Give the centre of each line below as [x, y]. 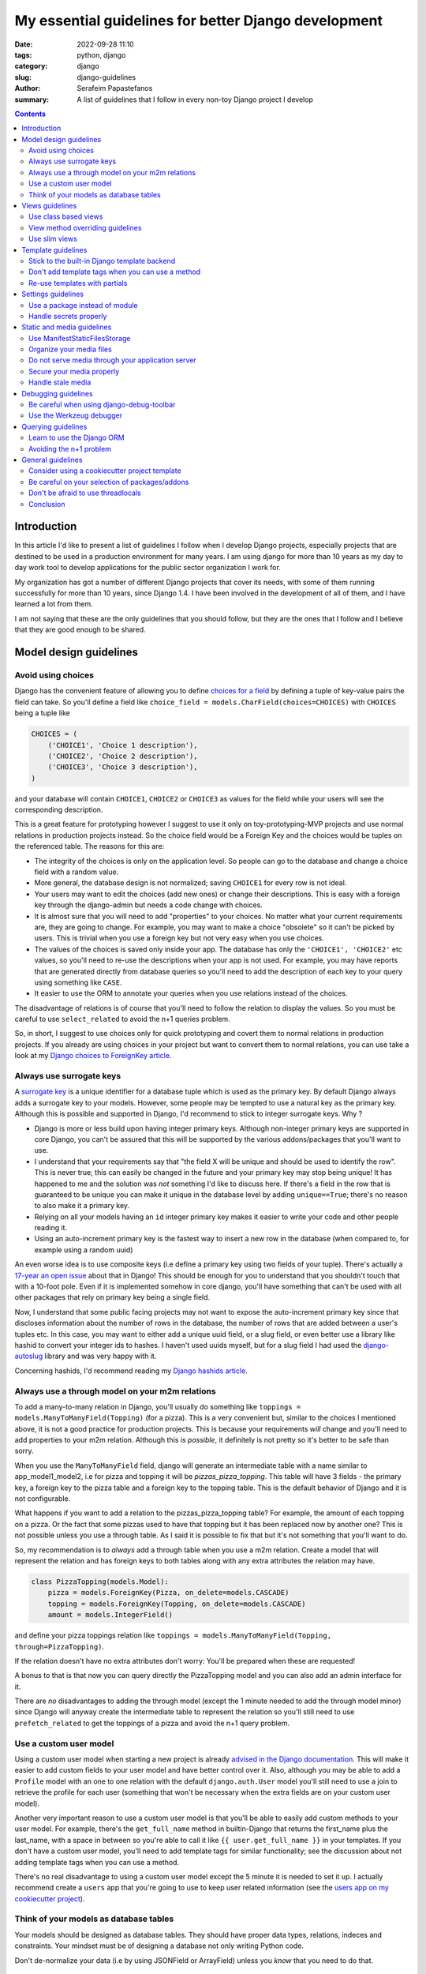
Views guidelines [49, 206]
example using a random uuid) [84, 1250]
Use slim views [53, 239]
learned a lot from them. [54, 604]
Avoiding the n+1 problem [70, 448]
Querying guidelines [54, 426]
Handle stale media [60, 382]
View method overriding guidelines [85, 227]
